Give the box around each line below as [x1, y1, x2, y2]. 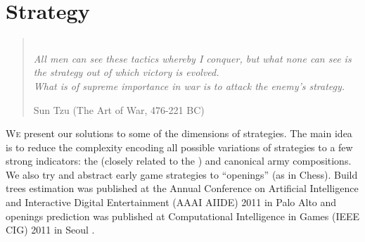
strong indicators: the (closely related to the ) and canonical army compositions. [6, 153, 352, 168]
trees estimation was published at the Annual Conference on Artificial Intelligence [6, 181, 359, 196]
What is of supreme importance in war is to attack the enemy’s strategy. [33, 78, 345, 93]
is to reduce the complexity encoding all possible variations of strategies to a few [6, 139, 353, 154]
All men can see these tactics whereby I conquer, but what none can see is [33, 51, 352, 65]
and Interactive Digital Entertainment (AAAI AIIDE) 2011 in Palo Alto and [6, 195, 337, 210]
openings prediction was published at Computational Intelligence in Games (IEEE [6, 208, 360, 223]
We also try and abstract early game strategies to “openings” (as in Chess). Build [6, 167, 358, 181]
